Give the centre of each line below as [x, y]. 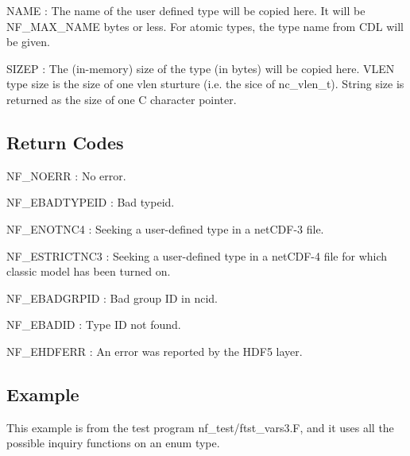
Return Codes [65, 142]
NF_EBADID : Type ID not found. [94, 325]
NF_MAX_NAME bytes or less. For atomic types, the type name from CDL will [205, 26]
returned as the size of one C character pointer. [122, 99]
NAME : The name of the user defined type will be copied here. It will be [186, 10]
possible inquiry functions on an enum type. [113, 443]
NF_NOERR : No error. [66, 175]
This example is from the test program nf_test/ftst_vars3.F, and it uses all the [200, 427]
